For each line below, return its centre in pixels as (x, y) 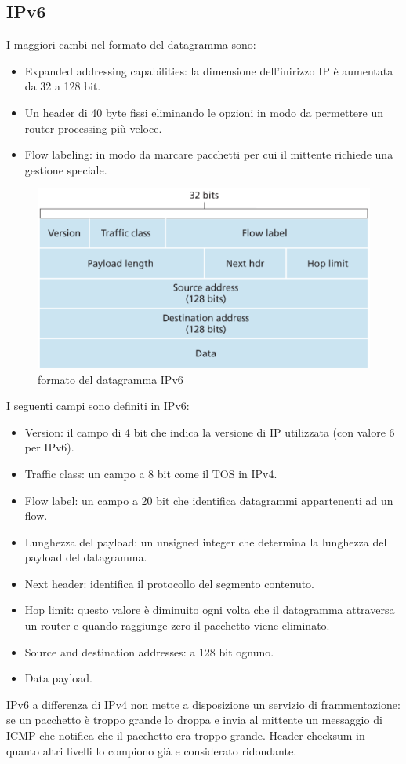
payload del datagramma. (86, 557)
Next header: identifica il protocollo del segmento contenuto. (170, 583)
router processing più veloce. (93, 128)
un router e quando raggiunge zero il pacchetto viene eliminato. (177, 625)
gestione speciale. (66, 169)
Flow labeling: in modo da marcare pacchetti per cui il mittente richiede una (209, 154)
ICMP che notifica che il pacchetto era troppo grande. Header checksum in (186, 735)
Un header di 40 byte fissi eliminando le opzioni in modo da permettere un (204, 112)
